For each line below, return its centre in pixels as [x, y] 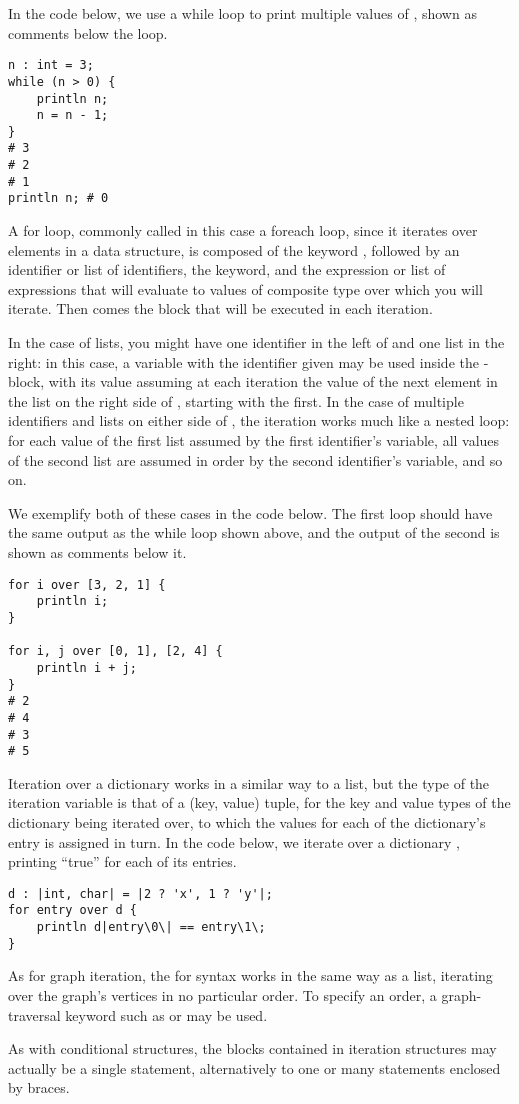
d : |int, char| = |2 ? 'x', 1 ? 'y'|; [140, 893]
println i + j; [86, 667]
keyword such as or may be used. [166, 1014]
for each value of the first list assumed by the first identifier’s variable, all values [254, 440]
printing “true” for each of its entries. [122, 861]
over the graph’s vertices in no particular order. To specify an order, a [222, 995]
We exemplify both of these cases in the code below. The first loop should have [250, 512]
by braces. [39, 1087]
